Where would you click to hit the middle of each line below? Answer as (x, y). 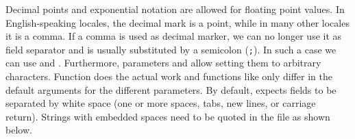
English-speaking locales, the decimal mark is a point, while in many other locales (177, 22)
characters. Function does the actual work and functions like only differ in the (169, 76)
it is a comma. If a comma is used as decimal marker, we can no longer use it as (174, 36)
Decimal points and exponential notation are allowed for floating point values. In (175, 9)
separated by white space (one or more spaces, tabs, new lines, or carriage (161, 103)
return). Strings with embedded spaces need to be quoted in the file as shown (168, 116)
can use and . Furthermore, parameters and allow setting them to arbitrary (163, 63)
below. (19, 130)
